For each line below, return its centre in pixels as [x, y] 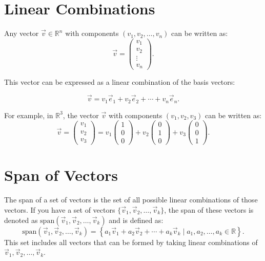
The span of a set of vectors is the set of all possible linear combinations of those [131, 200]
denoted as [21, 220]
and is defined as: [136, 220]
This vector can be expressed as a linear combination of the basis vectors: [120, 82]
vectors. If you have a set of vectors [60, 210]
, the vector [81, 115]
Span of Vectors [61, 175]
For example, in [29, 115]
